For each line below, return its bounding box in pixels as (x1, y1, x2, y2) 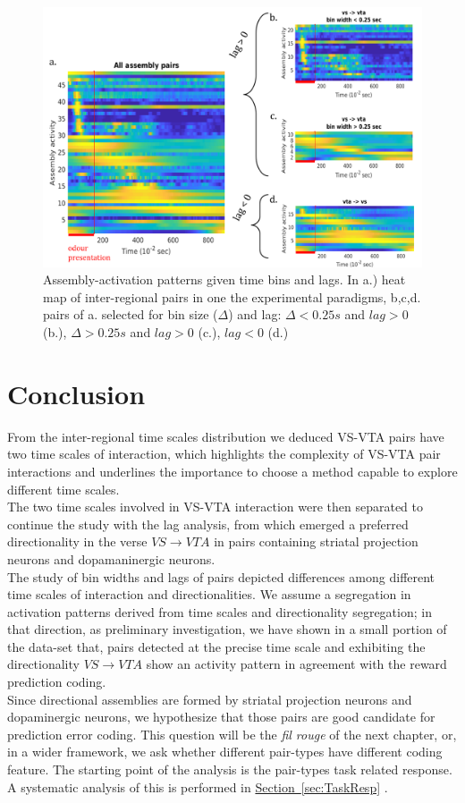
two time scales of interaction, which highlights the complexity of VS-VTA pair (7, 444, 441, 463)
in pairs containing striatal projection (214, 532, 418, 551)
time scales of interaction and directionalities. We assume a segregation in (7, 585, 411, 604)
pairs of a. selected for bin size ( (43, 305, 218, 324)
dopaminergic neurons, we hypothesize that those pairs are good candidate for (7, 707, 435, 726)
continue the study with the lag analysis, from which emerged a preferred (7, 514, 409, 533)
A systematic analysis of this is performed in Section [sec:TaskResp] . (7, 777, 388, 796)
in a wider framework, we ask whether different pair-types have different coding (7, 742, 443, 761)
